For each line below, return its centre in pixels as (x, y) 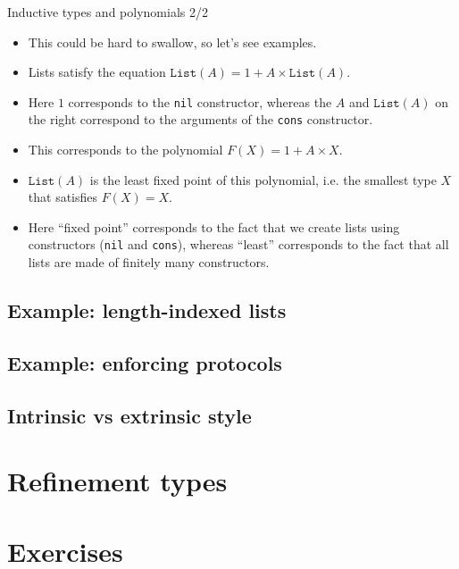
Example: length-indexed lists (147, 310)
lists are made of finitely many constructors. (149, 262)
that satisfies (63, 197)
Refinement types (117, 481)
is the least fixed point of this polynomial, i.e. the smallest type (263, 179)
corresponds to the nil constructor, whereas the (200, 101)
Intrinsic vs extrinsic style (129, 415)
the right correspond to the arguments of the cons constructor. (200, 119)
